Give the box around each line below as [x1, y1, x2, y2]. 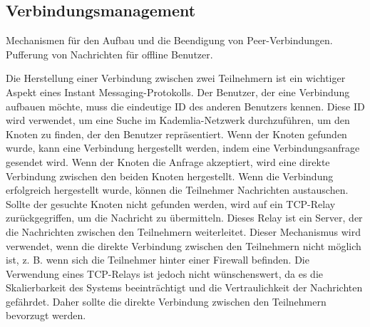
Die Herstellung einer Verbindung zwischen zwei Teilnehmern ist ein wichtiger [6, 71, 346, 85]
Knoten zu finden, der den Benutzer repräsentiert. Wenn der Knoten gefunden [6, 126, 347, 141]
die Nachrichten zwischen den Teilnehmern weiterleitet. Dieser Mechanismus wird [6, 224, 361, 239]
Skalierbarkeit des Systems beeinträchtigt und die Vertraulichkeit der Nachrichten [6, 280, 363, 295]
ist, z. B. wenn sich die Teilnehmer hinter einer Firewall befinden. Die [6, 252, 309, 267]
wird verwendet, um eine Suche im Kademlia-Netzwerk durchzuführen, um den [6, 113, 350, 128]
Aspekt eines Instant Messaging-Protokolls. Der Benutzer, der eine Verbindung [6, 84, 350, 99]
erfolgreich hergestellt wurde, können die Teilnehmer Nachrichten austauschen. [6, 182, 349, 197]
